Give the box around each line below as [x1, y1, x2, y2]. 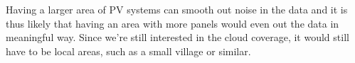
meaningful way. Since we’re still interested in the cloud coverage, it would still [6, 30, 349, 45]
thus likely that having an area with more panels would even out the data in [6, 16, 339, 30]
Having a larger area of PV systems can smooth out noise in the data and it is [6, 2, 348, 16]
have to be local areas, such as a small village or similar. [6, 43, 251, 58]
